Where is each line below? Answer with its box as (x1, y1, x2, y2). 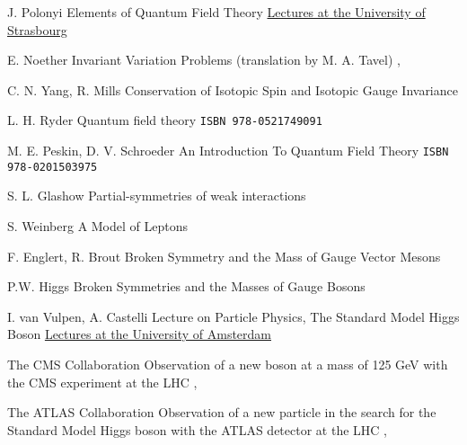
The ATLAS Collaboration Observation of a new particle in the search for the (7, 403, 436, 422)
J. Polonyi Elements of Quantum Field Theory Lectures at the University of (7, 3, 426, 21)
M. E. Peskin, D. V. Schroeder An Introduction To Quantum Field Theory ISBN (7, 141, 449, 160)
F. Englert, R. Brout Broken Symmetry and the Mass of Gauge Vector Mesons (7, 246, 441, 265)
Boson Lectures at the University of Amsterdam (7, 325, 272, 343)
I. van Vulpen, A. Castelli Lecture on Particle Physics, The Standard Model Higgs (7, 307, 460, 325)
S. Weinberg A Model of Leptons (7, 216, 189, 235)
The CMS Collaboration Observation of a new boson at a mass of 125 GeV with (7, 354, 448, 373)
